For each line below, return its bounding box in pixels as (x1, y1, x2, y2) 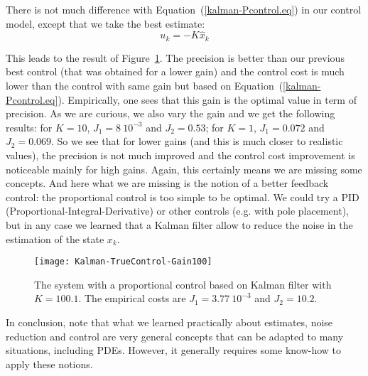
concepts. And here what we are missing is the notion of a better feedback (6, 176, 329, 190)
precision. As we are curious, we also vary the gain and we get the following (6, 106, 335, 121)
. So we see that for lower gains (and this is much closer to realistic (51, 134, 343, 149)
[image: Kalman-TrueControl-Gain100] (34, 257, 212, 267)
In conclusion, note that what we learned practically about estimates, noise (6, 315, 333, 330)
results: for (6, 119, 53, 134)
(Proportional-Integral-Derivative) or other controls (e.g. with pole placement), (6, 203, 349, 218)
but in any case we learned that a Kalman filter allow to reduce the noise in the (6, 217, 353, 232)
